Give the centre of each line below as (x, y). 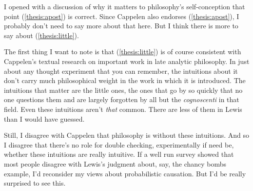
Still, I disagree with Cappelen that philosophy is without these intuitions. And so (126, 135)
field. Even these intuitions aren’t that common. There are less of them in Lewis (123, 109)
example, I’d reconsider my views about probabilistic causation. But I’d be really (125, 173)
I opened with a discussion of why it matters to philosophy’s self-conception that (125, 6)
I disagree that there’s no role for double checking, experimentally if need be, (119, 144)
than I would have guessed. (44, 118)
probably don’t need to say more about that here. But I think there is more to (121, 26)
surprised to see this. (35, 183)
